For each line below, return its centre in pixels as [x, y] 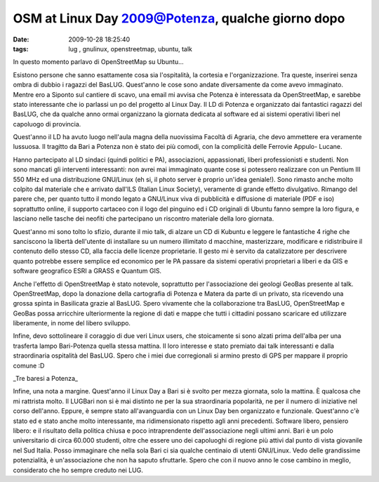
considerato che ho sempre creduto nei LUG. [78, 470]
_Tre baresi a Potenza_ [46, 379]
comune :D [29, 365]
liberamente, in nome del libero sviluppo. [72, 323]
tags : [21, 48]
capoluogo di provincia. [47, 124]
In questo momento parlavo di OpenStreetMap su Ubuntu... [98, 62]
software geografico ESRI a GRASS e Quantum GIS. [87, 271]
